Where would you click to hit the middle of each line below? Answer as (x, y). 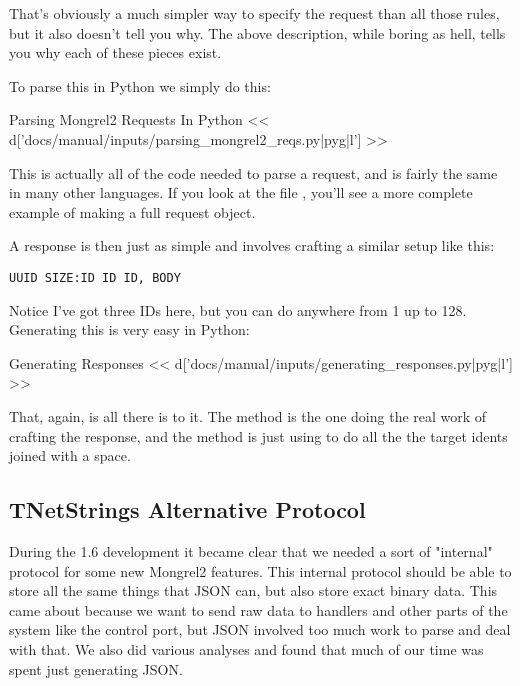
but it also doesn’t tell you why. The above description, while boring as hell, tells (257, 32)
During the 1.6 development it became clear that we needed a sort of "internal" (251, 550)
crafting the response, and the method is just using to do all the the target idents (258, 435)
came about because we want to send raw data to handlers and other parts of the (258, 609)
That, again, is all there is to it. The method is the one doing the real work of (248, 415)
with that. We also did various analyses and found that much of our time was (246, 648)
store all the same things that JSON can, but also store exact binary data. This (253, 590)
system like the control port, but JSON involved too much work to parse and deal (260, 629)
